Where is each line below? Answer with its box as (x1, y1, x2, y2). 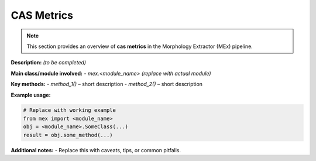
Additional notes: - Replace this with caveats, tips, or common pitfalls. (11, 146, 181, 153)
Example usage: (11, 91, 51, 98)
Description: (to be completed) (11, 59, 87, 66)
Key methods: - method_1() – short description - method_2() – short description (11, 81, 203, 88)
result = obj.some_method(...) (23, 132, 114, 138)
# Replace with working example (23, 107, 116, 114)
